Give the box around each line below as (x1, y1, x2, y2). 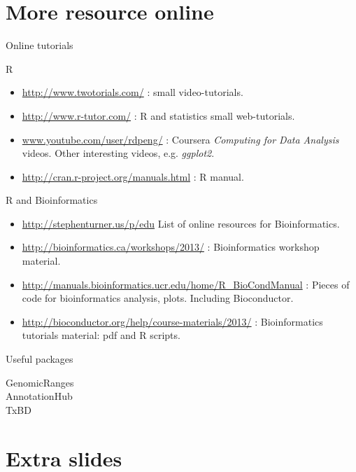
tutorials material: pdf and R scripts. (22, 328, 180, 342)
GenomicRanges (6, 375, 74, 389)
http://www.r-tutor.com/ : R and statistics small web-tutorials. (22, 108, 295, 123)
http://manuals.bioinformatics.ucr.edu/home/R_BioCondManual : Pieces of (22, 277, 350, 291)
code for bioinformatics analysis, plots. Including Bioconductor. (22, 291, 294, 305)
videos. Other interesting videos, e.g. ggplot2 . (22, 146, 215, 160)
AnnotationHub (6, 389, 73, 403)
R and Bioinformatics (6, 193, 98, 207)
